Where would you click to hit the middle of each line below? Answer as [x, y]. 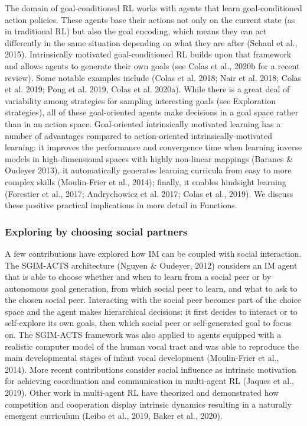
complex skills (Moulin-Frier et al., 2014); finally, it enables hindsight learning [146, 181]
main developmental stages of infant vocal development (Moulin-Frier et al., [142, 358]
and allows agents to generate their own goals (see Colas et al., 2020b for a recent [152, 65]
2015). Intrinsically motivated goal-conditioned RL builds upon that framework [148, 54]
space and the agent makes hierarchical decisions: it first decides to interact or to [151, 311]
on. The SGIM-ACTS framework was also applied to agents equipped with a [143, 335]
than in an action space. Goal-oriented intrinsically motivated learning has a [143, 123]
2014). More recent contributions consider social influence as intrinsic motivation [151, 369]
